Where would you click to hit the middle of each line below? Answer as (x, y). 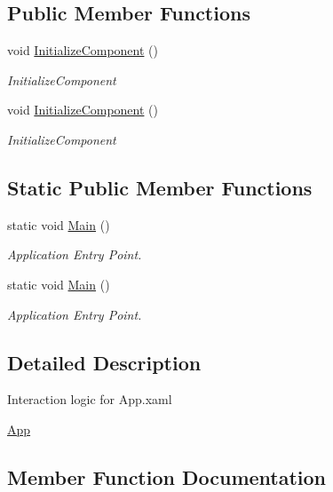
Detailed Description (104, 362)
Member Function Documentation (167, 476)
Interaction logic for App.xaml (90, 399)
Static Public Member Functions (160, 187)
